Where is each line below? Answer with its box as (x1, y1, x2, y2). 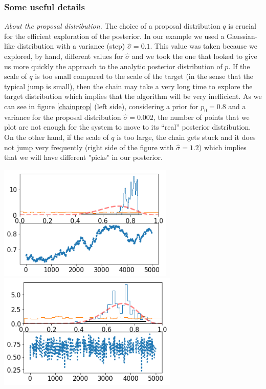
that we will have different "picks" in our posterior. (4, 152, 163, 162)
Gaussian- (227, 30, 258, 41)
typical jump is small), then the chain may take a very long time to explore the (4, 80, 253, 91)
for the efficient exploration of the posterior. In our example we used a (4, 30, 225, 41)
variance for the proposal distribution (4, 111, 121, 122)
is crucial (228, 21, 256, 31)
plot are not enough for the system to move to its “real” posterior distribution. (4, 121, 251, 132)
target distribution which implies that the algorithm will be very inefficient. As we (4, 91, 262, 101)
